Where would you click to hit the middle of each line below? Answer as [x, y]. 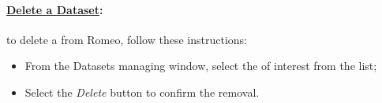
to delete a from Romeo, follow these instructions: [127, 39]
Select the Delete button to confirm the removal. [142, 92]
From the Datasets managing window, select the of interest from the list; [201, 66]
